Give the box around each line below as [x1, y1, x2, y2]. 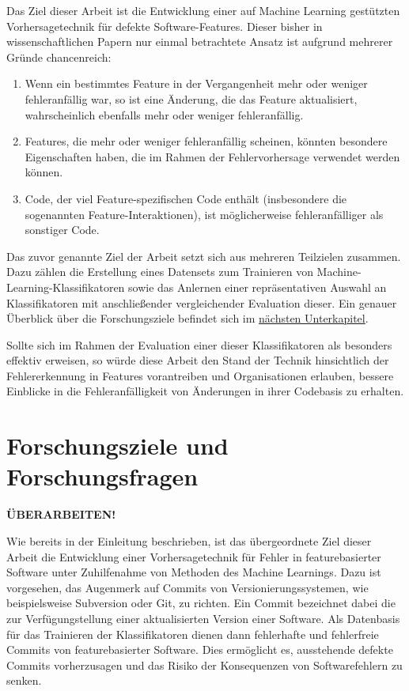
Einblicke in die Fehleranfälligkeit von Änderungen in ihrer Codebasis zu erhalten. [6, 383, 404, 399]
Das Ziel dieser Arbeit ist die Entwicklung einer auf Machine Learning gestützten [6, 2, 400, 18]
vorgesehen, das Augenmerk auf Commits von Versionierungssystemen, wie [6, 579, 369, 595]
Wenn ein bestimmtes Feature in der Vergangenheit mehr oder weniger [25, 75, 368, 92]
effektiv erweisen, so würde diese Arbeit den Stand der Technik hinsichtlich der [6, 352, 389, 368]
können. [25, 164, 63, 180]
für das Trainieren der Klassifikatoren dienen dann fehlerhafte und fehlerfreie [6, 625, 379, 642]
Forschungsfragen [6, 460, 199, 493]
